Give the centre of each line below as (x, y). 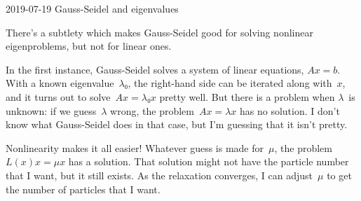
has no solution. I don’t (290, 110)
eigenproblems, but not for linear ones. (89, 46)
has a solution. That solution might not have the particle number (209, 161)
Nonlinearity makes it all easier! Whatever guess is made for (135, 147)
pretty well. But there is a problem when (247, 96)
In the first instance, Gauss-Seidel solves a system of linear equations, (155, 69)
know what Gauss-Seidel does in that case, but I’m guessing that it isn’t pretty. (177, 124)
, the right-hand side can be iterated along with (230, 83)
